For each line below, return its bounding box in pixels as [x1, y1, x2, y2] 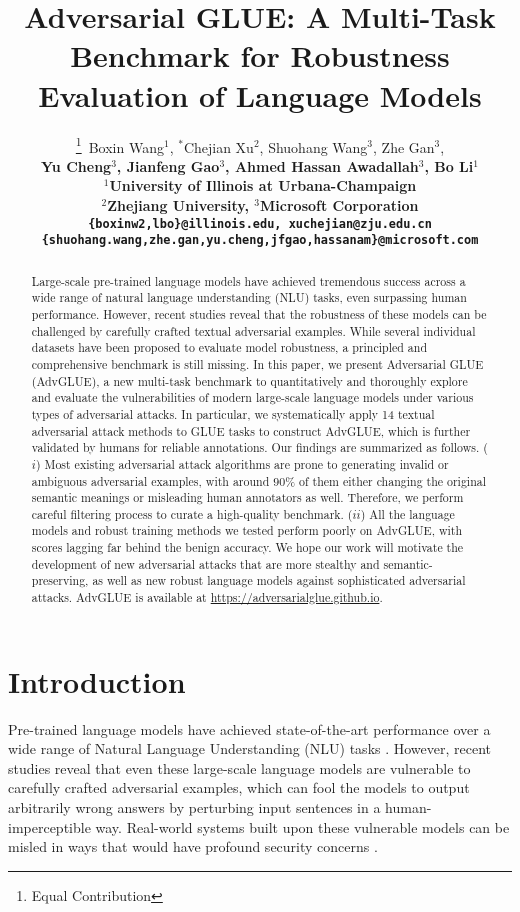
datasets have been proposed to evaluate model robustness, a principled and [31, 339, 427, 356]
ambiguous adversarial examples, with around [31, 472, 270, 489]
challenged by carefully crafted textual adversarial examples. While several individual [31, 322, 476, 339]
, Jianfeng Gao [116, 155, 220, 176]
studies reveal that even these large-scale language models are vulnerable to [8, 757, 471, 778]
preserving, [31, 572, 89, 589]
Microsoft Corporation [260, 194, 419, 215]
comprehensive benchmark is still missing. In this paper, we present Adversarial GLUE [31, 355, 484, 372]
